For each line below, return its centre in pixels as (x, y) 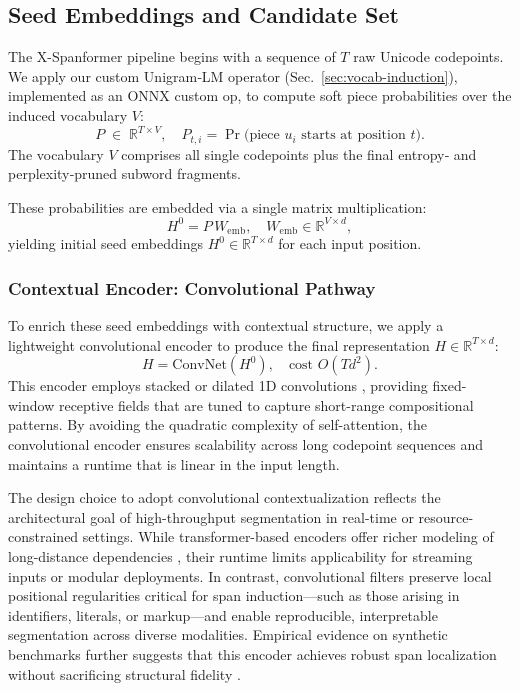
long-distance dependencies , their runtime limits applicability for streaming (240, 556)
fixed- (449, 385)
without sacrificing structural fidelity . (124, 673)
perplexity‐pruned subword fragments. (124, 173)
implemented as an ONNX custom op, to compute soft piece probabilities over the (260, 95)
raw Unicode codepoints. (428, 56)
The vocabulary (56, 153)
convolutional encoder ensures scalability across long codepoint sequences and (246, 444)
